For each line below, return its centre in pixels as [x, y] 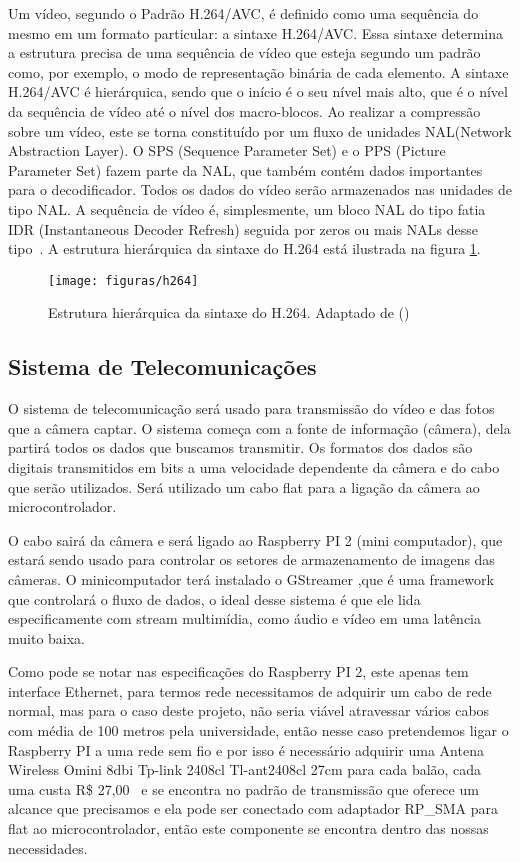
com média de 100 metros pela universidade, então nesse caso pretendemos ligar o [258, 730]
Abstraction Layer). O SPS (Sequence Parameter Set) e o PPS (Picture [227, 150]
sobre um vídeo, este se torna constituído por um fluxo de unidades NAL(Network [260, 130]
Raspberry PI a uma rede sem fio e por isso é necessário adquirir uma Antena [246, 749]
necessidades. [48, 847]
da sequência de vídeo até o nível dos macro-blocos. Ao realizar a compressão [244, 110]
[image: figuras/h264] [123, 280]
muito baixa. [47, 637]
